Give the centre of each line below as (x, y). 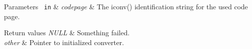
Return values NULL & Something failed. (67, 33)
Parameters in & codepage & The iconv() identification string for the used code (126, 6)
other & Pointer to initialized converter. (64, 42)
